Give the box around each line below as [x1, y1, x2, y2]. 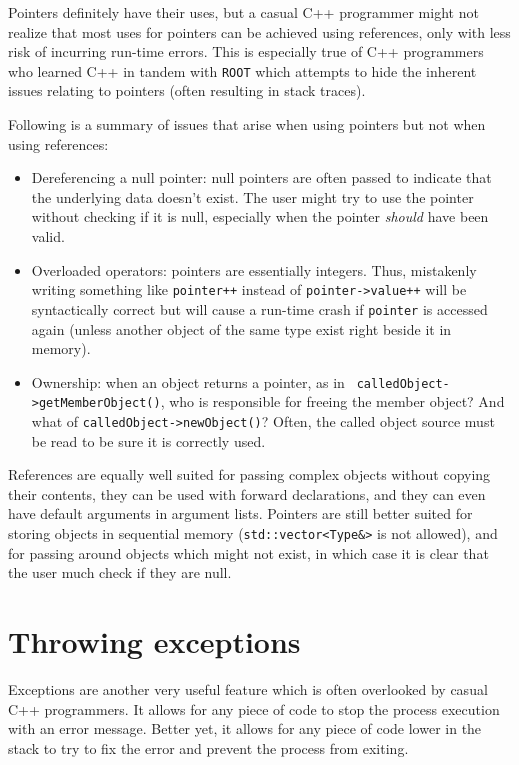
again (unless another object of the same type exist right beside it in [31, 318, 452, 339]
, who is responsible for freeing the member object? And [160, 391, 505, 412]
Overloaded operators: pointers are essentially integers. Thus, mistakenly [31, 259, 477, 280]
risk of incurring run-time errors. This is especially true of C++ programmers [8, 41, 484, 62]
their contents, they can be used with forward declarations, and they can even [8, 483, 486, 504]
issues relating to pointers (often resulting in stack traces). [8, 80, 366, 101]
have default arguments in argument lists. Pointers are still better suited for [8, 503, 473, 524]
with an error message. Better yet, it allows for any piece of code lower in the [8, 718, 482, 739]
